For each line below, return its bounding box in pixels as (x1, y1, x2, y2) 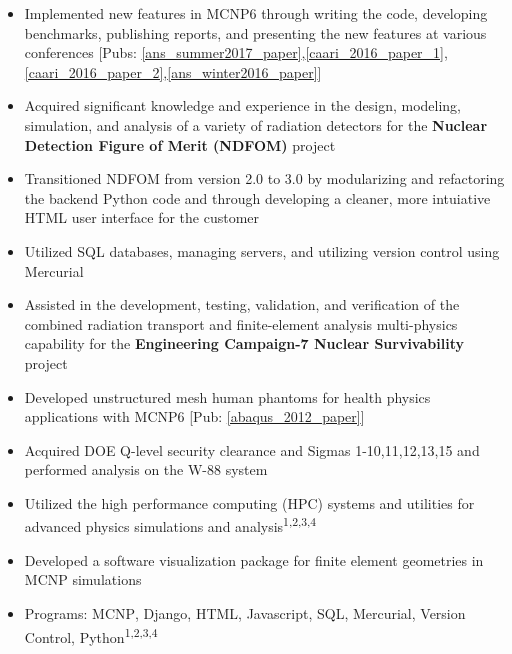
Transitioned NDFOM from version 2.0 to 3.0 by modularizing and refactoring (24, 168, 505, 189)
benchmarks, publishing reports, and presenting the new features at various (24, 22, 487, 43)
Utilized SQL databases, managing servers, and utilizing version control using (24, 240, 500, 261)
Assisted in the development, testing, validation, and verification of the (24, 294, 460, 315)
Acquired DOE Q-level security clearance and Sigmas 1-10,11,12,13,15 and (24, 439, 480, 460)
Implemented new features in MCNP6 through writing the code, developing (24, 3, 488, 23)
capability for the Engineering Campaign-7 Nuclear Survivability (24, 333, 464, 354)
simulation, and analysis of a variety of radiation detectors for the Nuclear (24, 114, 488, 135)
